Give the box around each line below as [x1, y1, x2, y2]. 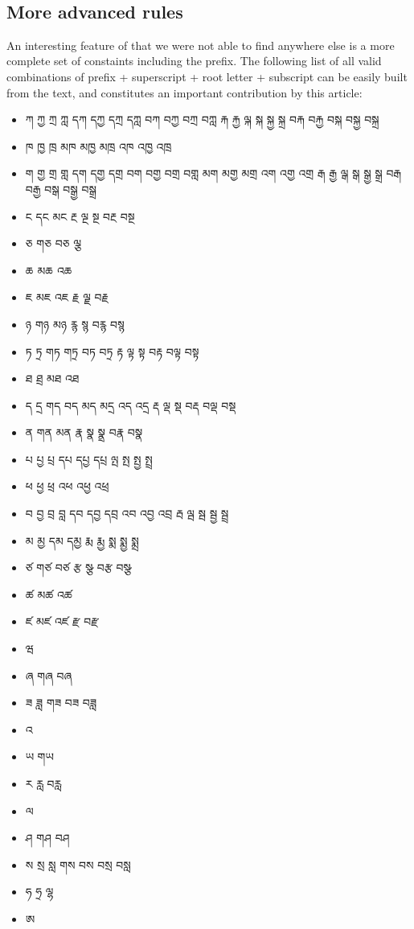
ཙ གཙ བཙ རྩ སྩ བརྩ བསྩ [25, 559, 132, 576]
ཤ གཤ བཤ [25, 829, 70, 846]
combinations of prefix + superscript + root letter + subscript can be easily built [6, 68, 408, 84]
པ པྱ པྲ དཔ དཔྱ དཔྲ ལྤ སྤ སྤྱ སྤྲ [25, 450, 153, 467]
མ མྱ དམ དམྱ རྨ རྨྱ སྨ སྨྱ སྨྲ [25, 532, 139, 549]
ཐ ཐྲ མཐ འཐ [25, 370, 80, 387]
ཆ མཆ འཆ [25, 261, 72, 278]
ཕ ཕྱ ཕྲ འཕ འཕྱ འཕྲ [25, 478, 109, 495]
